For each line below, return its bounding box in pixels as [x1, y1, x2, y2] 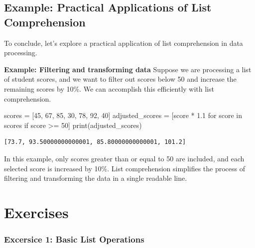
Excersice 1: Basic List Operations [4, 233, 144, 246]
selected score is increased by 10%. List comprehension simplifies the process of [4, 163, 246, 173]
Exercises [4, 202, 69, 222]
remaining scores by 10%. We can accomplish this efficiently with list [4, 83, 214, 94]
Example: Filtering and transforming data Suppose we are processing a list [4, 64, 252, 74]
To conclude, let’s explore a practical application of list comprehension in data [4, 37, 243, 48]
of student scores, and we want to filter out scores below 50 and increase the [4, 74, 237, 84]
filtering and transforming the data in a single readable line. [4, 173, 187, 183]
